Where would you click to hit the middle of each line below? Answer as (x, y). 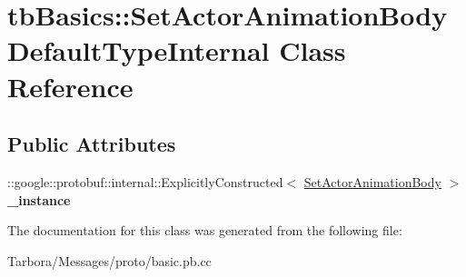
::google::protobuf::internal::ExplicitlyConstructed (145, 181)
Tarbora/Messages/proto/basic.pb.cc (109, 260)
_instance (39, 199)
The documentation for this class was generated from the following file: (205, 230)
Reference (70, 86)
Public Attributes (92, 144)
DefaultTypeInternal (139, 50)
